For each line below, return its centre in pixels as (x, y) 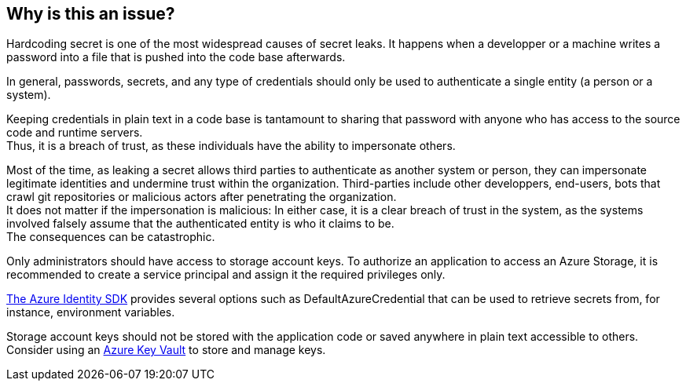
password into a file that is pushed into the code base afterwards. (176, 57)
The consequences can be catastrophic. (111, 237)
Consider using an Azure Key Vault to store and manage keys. (166, 350)
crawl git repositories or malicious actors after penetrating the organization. (202, 197)
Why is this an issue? (91, 14)
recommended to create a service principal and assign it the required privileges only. (226, 275)
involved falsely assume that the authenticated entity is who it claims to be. (200, 224)
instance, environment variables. (91, 312)
